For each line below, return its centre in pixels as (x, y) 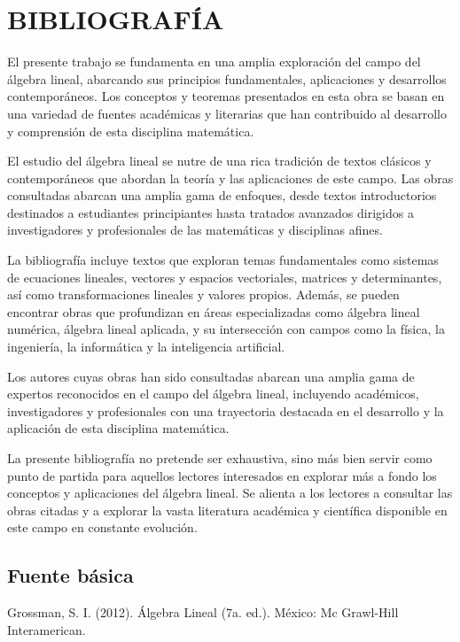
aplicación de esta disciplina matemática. (118, 428)
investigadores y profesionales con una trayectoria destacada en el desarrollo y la (226, 410)
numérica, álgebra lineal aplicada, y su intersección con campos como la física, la (226, 329)
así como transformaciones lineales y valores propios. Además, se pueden (203, 294)
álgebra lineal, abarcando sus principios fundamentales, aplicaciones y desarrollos (227, 78)
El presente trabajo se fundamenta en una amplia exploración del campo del (214, 62)
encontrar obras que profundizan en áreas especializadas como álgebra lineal (214, 311)
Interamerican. (47, 629)
